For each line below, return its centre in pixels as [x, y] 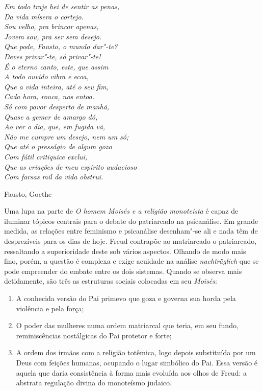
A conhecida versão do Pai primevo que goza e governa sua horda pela [126, 298]
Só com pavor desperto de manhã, [57, 106]
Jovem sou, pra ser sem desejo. [53, 36]
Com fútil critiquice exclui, [46, 156]
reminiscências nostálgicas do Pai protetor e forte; [94, 335]
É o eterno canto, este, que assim [56, 66]
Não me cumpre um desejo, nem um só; [67, 136]
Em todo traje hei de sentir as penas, [62, 6]
